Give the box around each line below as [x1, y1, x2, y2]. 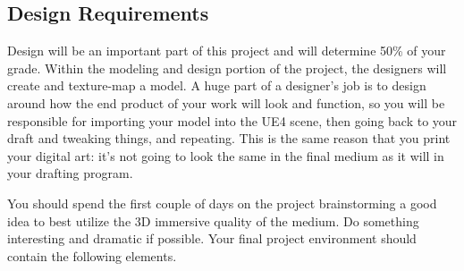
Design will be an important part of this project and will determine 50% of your [7, 41, 446, 60]
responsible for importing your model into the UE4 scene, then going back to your [7, 111, 458, 130]
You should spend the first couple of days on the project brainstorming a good [7, 193, 437, 212]
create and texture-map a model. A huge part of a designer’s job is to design [7, 76, 426, 95]
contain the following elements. [7, 246, 177, 265]
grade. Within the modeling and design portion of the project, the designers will [7, 58, 447, 77]
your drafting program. [7, 164, 133, 182]
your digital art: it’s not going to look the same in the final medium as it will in [7, 146, 444, 165]
